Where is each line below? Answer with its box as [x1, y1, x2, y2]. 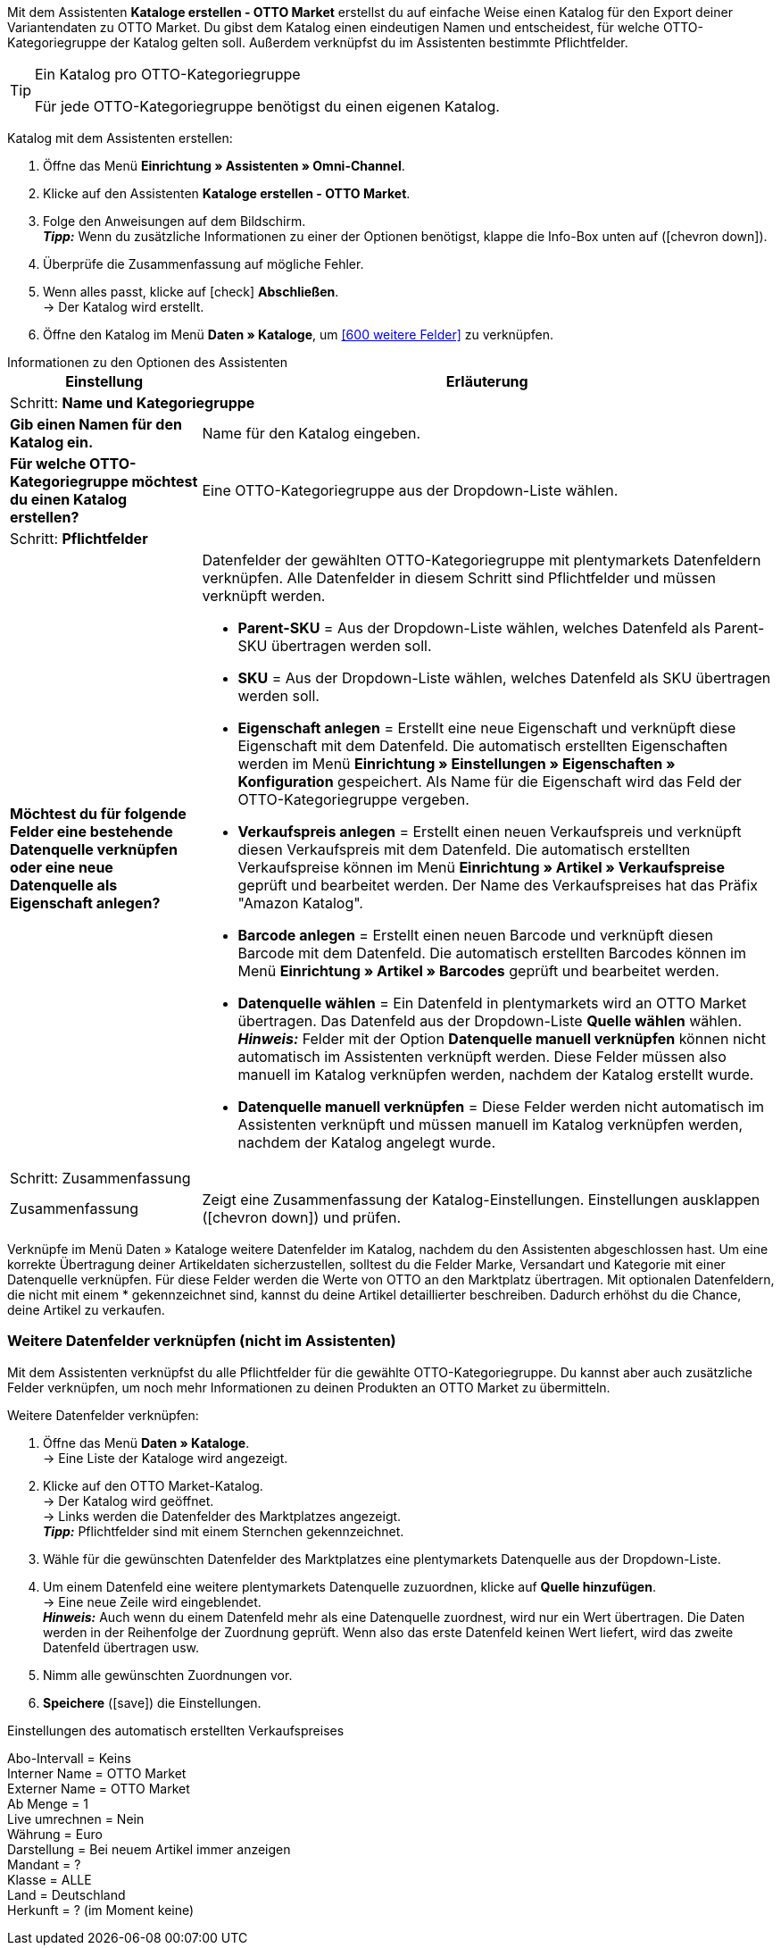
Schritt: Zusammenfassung [10, 1169, 191, 1187]
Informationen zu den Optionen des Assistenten [7, 355, 288, 370]
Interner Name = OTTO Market [7, 1765, 187, 1781]
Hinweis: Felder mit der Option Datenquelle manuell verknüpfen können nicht [237, 1030, 767, 1048]
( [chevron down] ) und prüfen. [202, 1208, 402, 1226]
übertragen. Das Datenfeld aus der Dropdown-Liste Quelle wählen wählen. [237, 1012, 743, 1030]
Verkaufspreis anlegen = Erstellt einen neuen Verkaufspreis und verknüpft [237, 823, 742, 840]
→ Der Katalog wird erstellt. [43, 299, 204, 314]
